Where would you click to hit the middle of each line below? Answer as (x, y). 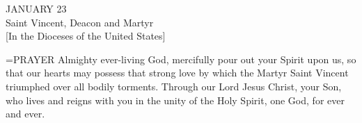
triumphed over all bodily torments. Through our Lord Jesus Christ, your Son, (174, 86)
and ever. (25, 114)
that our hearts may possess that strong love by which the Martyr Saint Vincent (177, 73)
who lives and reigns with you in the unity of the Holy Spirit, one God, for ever (175, 100)
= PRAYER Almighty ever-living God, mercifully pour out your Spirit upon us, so (181, 59)
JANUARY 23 (36, 8)
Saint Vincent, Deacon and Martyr (80, 22)
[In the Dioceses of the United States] (86, 36)
